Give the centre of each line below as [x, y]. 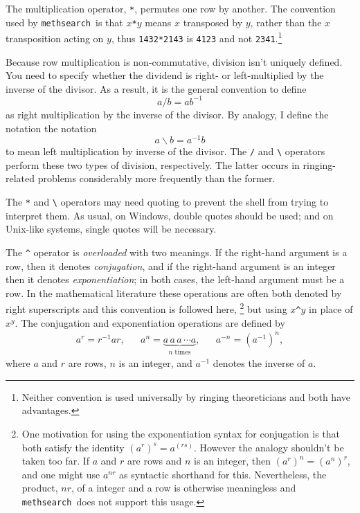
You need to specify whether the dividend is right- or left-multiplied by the [165, 75]
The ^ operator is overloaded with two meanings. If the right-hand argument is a [177, 252]
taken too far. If [56, 461]
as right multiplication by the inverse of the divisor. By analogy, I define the [167, 114]
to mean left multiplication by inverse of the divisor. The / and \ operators [165, 151]
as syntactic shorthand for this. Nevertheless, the [223, 474]
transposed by [213, 22]
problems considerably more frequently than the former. [156, 178]
